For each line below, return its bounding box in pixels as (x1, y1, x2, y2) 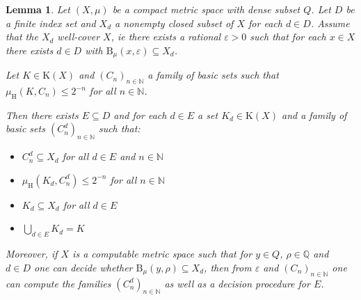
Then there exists (6, 107, 79, 122)
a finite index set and (6, 15, 96, 30)
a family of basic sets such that (147, 68, 279, 82)
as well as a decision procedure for (164, 276, 310, 290)
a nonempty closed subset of (115, 15, 234, 30)
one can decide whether (33, 260, 133, 274)
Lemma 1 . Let (6, 2, 70, 16)
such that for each (250, 29, 326, 44)
